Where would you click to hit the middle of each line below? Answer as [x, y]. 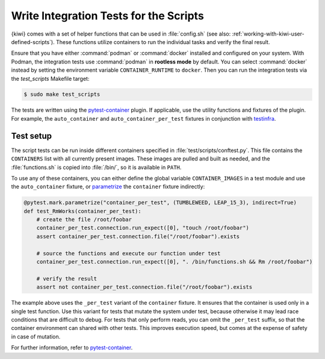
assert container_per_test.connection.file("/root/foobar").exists [138, 236]
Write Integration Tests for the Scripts [107, 16]
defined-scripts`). [33, 42]
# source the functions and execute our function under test [128, 253]
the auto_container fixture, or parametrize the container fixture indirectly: [108, 186]
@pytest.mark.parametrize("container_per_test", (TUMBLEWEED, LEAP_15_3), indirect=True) [160, 203]
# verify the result [67, 278]
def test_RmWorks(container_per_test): [82, 211]
